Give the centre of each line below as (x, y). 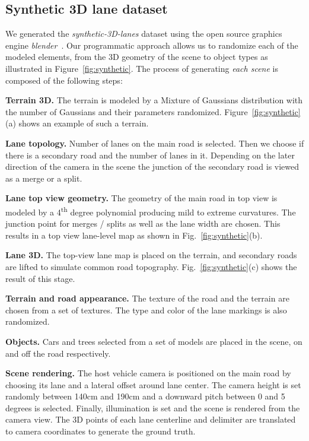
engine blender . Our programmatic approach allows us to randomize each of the (152, 45)
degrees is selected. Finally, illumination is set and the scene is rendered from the (153, 407)
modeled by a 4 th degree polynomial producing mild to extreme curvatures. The (151, 211)
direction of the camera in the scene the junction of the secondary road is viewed (152, 166)
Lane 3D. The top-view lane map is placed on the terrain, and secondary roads (151, 255)
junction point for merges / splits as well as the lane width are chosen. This (143, 223)
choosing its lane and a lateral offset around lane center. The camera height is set (153, 384)
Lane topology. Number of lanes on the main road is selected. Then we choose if (155, 143)
